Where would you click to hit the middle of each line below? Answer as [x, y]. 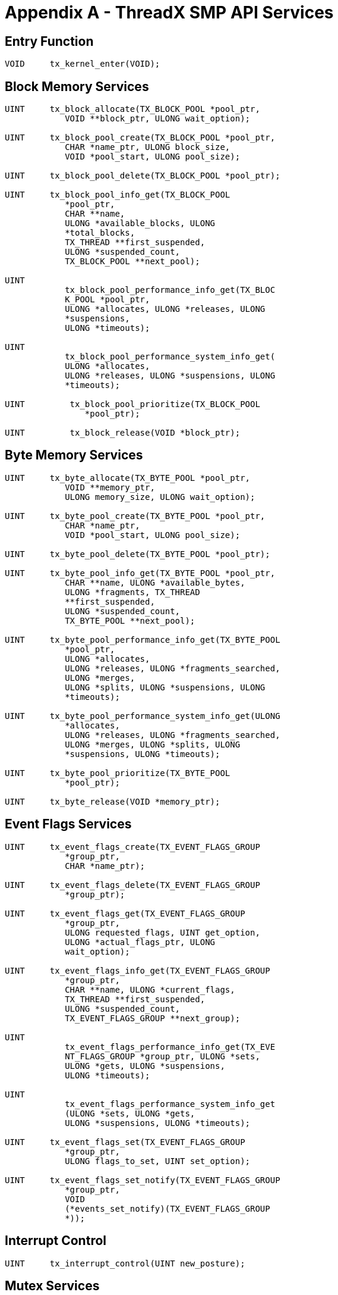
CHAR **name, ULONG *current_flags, [150, 989]
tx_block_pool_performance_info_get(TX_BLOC [170, 290]
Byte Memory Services [74, 455]
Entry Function [49, 41]
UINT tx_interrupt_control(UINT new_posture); [125, 1263]
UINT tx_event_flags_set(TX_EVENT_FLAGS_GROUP [125, 1142]
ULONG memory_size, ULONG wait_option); [160, 497]
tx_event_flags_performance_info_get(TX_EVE [170, 1047]
